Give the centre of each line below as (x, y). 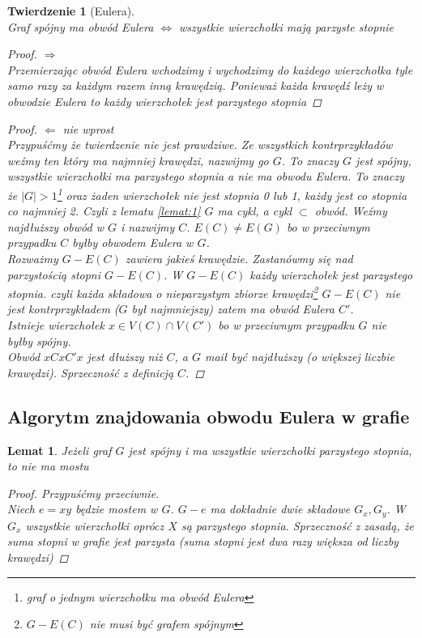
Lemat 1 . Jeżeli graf (60, 450)
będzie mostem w (117, 509)
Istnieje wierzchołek (56, 325)
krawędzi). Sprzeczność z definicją (91, 372)
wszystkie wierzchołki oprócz (95, 525)
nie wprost (88, 128)
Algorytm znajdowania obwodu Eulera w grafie (209, 416)
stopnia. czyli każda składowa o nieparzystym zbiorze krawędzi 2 (163, 292)
